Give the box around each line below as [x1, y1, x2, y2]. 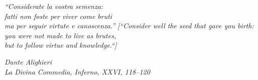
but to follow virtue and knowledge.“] [5, 40, 117, 50]
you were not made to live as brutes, [5, 30, 116, 40]
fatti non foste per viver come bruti [5, 10, 112, 21]
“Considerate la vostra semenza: [5, 1, 103, 11]
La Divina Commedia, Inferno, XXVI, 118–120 [5, 66, 150, 77]
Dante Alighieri [5, 56, 52, 67]
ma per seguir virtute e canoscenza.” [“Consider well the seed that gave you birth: [5, 20, 254, 31]
